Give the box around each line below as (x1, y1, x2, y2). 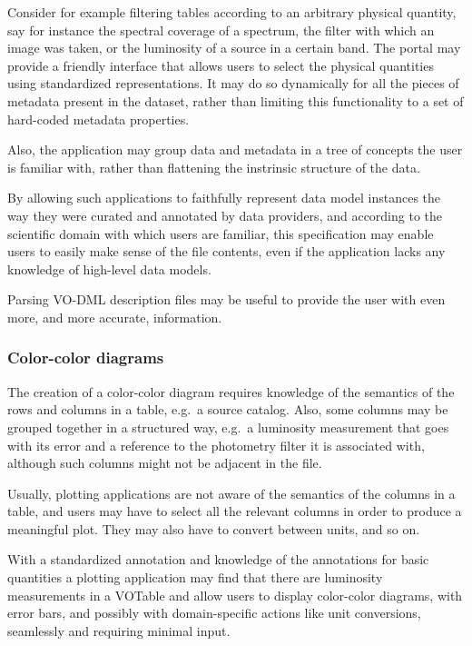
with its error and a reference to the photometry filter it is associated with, (7, 435, 425, 454)
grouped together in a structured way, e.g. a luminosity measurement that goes (7, 417, 449, 436)
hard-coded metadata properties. (7, 109, 190, 128)
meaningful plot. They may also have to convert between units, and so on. (7, 519, 420, 538)
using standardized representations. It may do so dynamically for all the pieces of (7, 74, 459, 93)
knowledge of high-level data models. (7, 259, 211, 278)
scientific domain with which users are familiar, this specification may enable (7, 224, 434, 243)
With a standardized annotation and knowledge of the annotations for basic (7, 550, 429, 569)
